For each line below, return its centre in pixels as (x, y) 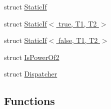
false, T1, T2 (78, 40)
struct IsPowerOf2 (32, 57)
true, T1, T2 (78, 23)
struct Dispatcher (31, 74)
